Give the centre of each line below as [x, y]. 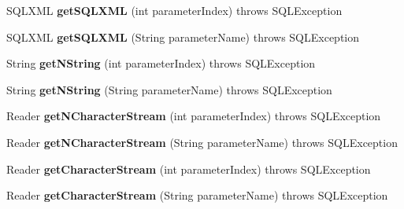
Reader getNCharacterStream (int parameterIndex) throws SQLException [194, 116]
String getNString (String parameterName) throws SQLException [169, 89]
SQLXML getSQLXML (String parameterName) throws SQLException [183, 37]
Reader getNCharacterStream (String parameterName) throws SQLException [202, 142]
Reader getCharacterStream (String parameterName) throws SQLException [197, 195]
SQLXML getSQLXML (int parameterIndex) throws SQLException [174, 10]
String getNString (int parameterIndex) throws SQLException [161, 63]
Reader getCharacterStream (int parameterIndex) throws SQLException [189, 169]
